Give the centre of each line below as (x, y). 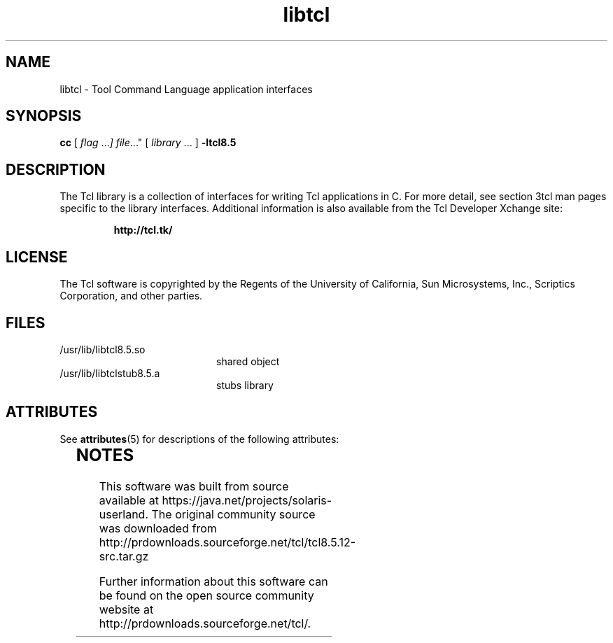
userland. (124, 514)
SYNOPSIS (44, 116)
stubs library (245, 385)
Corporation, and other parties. (131, 296)
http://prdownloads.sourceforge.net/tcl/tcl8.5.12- (227, 542)
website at (126, 609)
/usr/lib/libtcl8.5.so (103, 349)
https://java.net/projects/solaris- (247, 500)
